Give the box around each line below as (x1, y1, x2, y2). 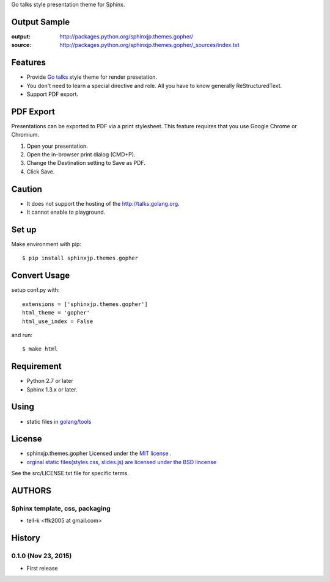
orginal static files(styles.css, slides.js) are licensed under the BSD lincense (26, 458, 217, 465)
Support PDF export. (26, 90, 79, 98)
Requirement (11, 361, 62, 372)
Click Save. (26, 168, 55, 175)
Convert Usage (11, 271, 70, 281)
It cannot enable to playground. (26, 208, 106, 216)
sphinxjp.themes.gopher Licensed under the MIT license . (26, 449, 172, 457)
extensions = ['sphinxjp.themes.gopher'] (22, 300, 148, 308)
